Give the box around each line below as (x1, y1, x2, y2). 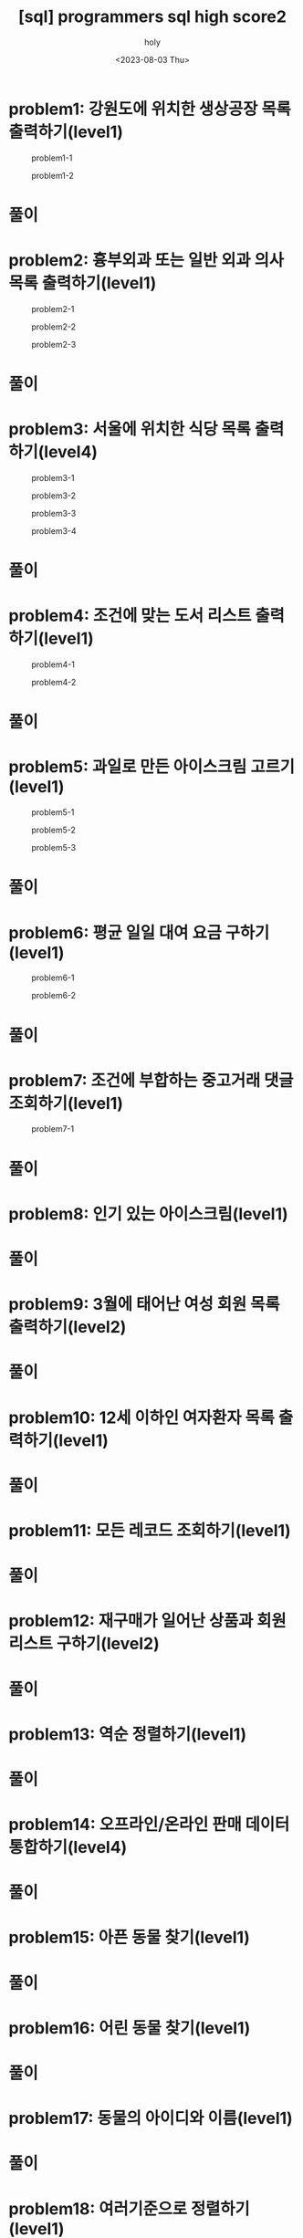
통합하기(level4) (8, 1837, 128, 1858)
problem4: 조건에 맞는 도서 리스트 (8, 605, 252, 626)
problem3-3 (31, 507, 77, 518)
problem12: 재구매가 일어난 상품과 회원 (8, 1611, 287, 1631)
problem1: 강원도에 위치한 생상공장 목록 (8, 99, 291, 120)
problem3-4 (31, 525, 77, 536)
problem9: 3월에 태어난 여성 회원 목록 (8, 1294, 280, 1315)
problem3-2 (31, 490, 77, 501)
